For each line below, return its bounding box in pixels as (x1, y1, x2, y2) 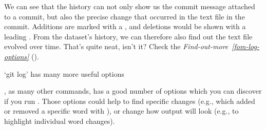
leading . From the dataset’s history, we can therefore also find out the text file (4, 31, 253, 41)
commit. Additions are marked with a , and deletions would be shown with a (4, 21, 246, 32)
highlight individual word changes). (4, 115, 115, 126)
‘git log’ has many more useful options (4, 68, 124, 79)
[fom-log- (232, 41, 259, 52)
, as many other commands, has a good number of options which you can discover (4, 85, 262, 96)
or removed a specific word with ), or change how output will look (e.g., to (4, 105, 239, 116)
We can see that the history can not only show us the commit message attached (4, 1, 255, 11)
